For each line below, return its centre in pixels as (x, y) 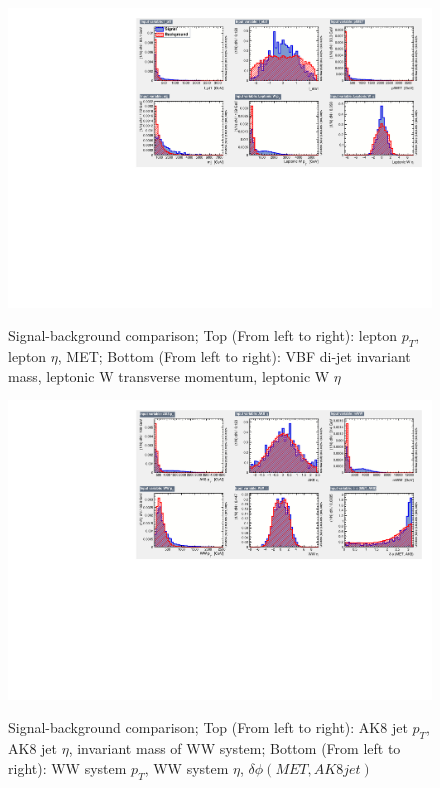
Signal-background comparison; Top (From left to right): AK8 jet (208, 727)
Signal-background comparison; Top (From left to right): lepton (202, 335)
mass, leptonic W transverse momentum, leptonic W (169, 375)
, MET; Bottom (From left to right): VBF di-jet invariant (234, 356)
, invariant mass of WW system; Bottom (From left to (234, 748)
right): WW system (67, 767)
